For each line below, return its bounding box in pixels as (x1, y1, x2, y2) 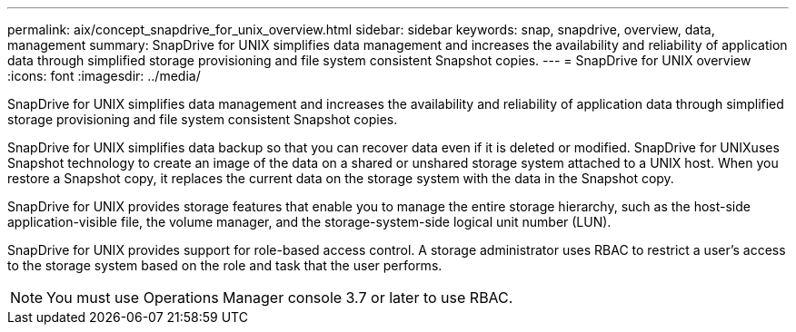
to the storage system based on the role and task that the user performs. (7, 258, 443, 273)
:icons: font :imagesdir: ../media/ (7, 68, 201, 83)
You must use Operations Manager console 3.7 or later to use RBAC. (46, 288, 513, 307)
